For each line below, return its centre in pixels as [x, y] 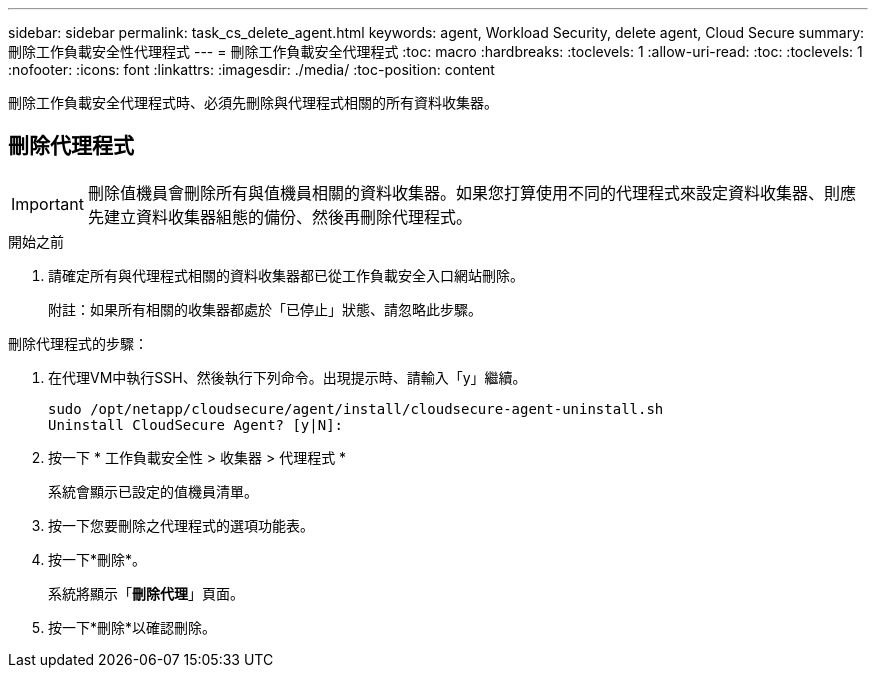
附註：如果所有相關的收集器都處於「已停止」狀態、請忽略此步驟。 [265, 309]
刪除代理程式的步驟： [78, 343]
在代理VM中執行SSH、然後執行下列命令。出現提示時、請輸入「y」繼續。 [287, 377]
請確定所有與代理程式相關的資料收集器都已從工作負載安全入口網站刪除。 [286, 275]
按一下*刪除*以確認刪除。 [132, 627]
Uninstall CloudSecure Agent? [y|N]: [196, 424]
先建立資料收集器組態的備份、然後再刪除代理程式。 [279, 216]
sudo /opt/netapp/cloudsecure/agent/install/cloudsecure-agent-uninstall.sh [356, 408]
